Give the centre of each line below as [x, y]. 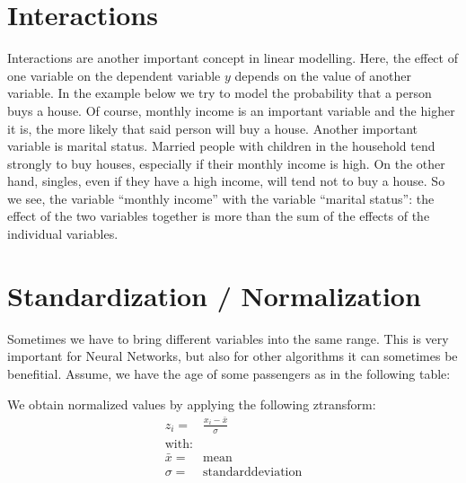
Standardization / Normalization [214, 295]
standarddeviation [253, 472]
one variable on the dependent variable [114, 75]
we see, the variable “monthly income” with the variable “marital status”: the [221, 198]
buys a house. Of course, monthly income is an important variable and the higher [231, 110]
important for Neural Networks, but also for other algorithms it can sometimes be [233, 356]
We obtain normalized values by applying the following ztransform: [192, 404]
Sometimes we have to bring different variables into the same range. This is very [228, 338]
